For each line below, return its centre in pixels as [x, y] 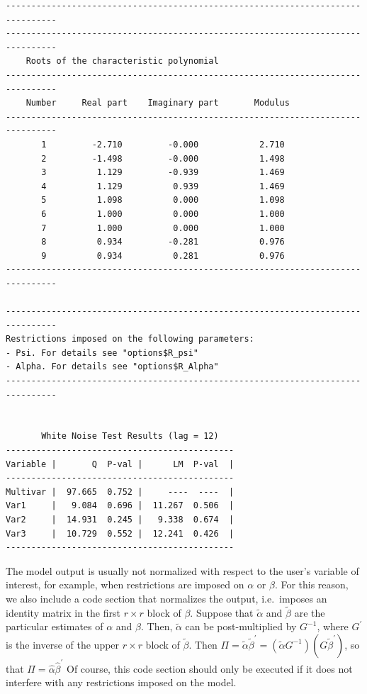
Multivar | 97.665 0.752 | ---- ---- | [120, 492]
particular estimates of [55, 626]
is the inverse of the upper [63, 644]
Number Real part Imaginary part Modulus [158, 103]
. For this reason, [311, 584]
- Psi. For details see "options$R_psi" [102, 353]
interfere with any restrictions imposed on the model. [121, 682]
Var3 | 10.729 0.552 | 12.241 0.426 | [120, 533]
